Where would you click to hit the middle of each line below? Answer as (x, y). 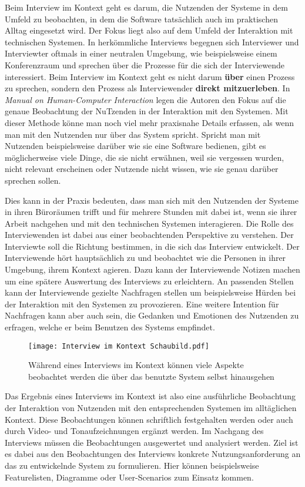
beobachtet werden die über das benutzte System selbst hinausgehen (151, 376)
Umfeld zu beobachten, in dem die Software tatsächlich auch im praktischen (141, 19)
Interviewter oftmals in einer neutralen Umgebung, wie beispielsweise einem (141, 53)
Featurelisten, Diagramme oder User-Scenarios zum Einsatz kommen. (129, 477)
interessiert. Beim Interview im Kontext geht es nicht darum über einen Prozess (150, 76)
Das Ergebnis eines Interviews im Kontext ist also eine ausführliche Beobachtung (150, 396)
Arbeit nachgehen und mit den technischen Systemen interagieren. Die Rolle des (149, 223)
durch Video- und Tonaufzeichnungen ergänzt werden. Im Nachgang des (134, 431)
